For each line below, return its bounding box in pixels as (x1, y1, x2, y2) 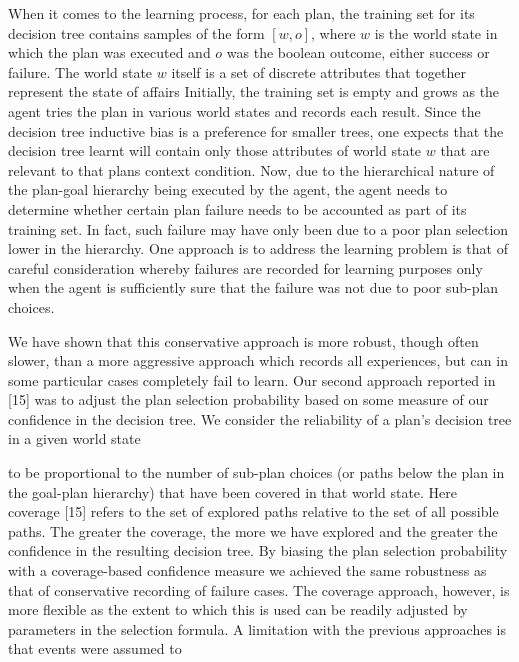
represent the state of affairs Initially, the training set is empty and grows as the (8, 81, 500, 102)
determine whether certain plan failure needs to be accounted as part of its (8, 198, 467, 219)
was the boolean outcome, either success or (226, 42, 490, 63)
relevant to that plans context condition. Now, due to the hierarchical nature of (8, 159, 495, 180)
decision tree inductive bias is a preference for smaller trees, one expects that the (8, 120, 504, 141)
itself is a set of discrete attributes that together (171, 61, 466, 82)
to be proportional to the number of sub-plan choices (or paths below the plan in (8, 462, 505, 483)
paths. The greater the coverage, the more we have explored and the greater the (8, 520, 498, 541)
